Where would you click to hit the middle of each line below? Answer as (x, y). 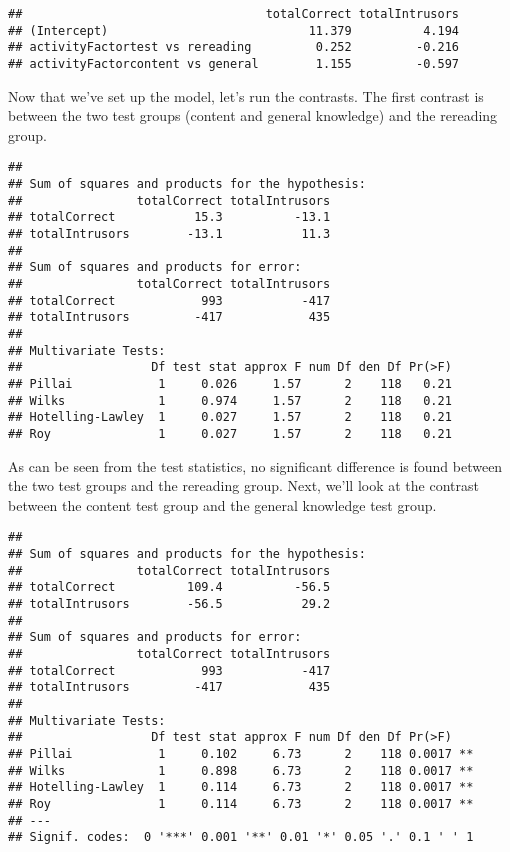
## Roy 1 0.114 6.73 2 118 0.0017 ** (241, 803)
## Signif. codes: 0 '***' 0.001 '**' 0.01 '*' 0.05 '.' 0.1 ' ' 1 (241, 837)
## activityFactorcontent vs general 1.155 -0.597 (234, 63)
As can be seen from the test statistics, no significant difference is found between (255, 465)
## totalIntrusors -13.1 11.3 (169, 234)
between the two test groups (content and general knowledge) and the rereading (253, 115)
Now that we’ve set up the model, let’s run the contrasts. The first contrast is (246, 95)
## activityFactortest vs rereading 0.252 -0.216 (234, 47)
